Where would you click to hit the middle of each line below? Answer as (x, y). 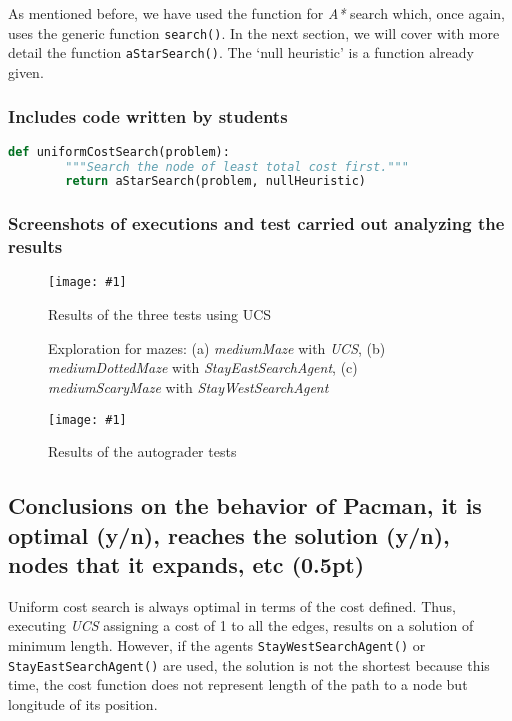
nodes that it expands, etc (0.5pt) (186, 563)
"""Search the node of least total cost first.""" (237, 166)
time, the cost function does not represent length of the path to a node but (238, 684)
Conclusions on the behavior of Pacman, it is (245, 505)
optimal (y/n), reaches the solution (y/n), (229, 534)
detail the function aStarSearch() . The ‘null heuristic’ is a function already (241, 52)
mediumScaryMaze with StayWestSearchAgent (188, 386)
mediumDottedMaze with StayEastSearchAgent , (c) (203, 367)
